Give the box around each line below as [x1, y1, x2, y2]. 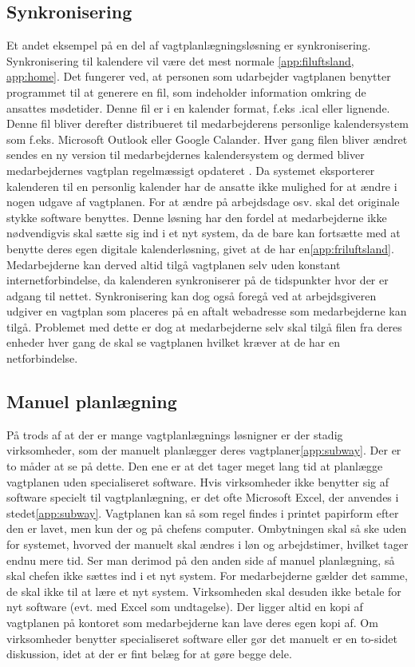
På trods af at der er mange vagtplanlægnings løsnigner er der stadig [6, 426, 343, 443]
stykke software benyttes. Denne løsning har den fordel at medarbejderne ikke [6, 208, 387, 225]
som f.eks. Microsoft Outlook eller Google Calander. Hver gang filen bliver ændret [6, 130, 408, 147]
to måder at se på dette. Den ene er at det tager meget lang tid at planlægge [6, 458, 383, 474]
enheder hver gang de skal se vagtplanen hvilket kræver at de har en [6, 334, 340, 351]
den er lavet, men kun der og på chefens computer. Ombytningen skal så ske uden [6, 520, 407, 537]
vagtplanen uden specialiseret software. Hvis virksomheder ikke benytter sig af [6, 473, 389, 490]
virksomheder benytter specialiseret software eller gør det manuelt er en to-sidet [6, 629, 397, 646]
